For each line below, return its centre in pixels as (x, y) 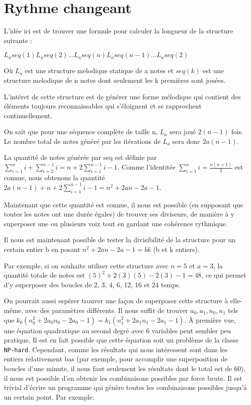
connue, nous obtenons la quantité (55, 178)
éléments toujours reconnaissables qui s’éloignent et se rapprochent (103, 106)
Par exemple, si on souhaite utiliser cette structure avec (86, 265)
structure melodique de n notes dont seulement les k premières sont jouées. (115, 80)
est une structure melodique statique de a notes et (99, 70)
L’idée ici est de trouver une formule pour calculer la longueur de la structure (118, 31)
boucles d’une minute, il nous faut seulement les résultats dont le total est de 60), (125, 368)
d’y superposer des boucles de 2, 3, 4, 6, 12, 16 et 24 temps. (92, 284)
